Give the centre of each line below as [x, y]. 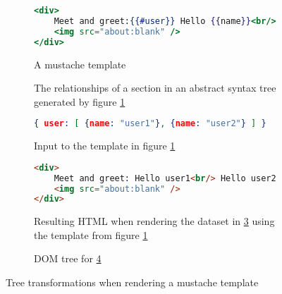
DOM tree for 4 [68, 258]
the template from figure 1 [91, 234]
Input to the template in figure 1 [105, 146]
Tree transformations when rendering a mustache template [132, 282]
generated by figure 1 [80, 101]
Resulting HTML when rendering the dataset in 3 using [154, 221]
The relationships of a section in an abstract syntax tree [155, 88]
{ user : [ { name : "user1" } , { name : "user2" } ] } [150, 124]
